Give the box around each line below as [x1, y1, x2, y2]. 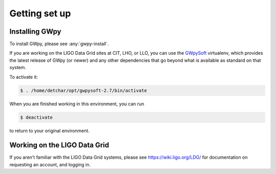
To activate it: [9, 74, 38, 80]
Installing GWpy [9, 27, 61, 36]
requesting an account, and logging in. [9, 161, 91, 167]
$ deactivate [20, 114, 53, 120]
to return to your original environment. [9, 127, 89, 134]
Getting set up [9, 8, 71, 19]
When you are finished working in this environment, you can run [9, 100, 145, 107]
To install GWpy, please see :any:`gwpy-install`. [9, 41, 109, 47]
